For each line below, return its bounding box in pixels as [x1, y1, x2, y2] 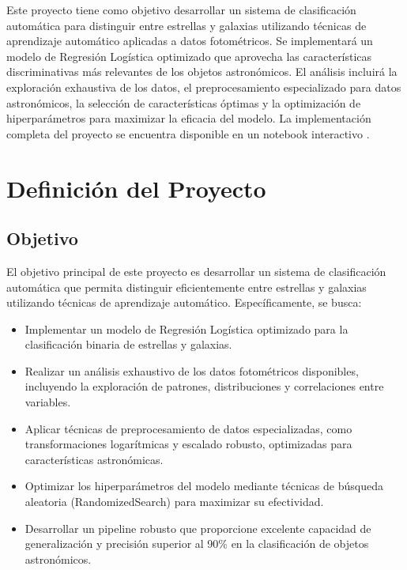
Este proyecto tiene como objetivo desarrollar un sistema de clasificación [6, 2, 356, 17]
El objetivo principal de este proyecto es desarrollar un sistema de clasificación [6, 262, 386, 279]
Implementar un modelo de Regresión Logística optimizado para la [24, 320, 349, 337]
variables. [24, 394, 71, 410]
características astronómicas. [24, 451, 164, 467]
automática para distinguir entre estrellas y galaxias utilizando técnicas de [6, 17, 367, 33]
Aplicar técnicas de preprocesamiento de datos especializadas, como [24, 420, 352, 436]
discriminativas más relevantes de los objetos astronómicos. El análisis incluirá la [6, 63, 398, 80]
